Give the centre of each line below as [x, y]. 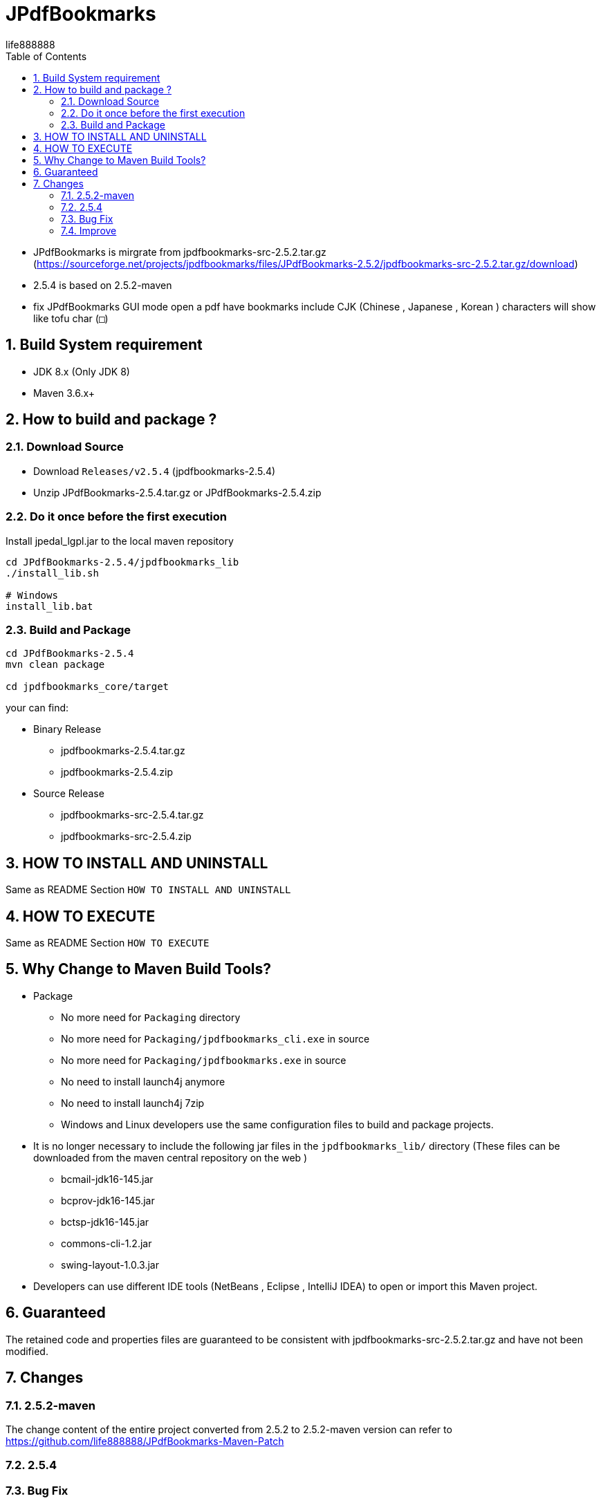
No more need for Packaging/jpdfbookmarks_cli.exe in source [215, 1038]
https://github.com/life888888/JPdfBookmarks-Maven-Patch [145, 1441]
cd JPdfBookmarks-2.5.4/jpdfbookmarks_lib [122, 562]
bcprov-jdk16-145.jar [108, 1200]
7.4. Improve [89, 230]
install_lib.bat [49, 606]
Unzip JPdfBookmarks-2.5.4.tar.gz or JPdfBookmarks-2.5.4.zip [177, 492]
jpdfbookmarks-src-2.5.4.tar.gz [132, 815]
